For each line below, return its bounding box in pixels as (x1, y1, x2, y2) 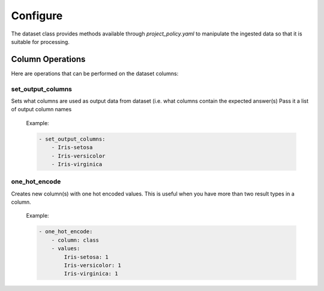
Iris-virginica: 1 (64, 271, 118, 277)
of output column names (11, 106, 72, 113)
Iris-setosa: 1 (64, 253, 109, 260)
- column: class (51, 236, 99, 244)
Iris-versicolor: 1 (64, 262, 121, 269)
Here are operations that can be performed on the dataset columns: (11, 70, 179, 77)
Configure (11, 9, 63, 22)
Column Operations (11, 54, 86, 64)
